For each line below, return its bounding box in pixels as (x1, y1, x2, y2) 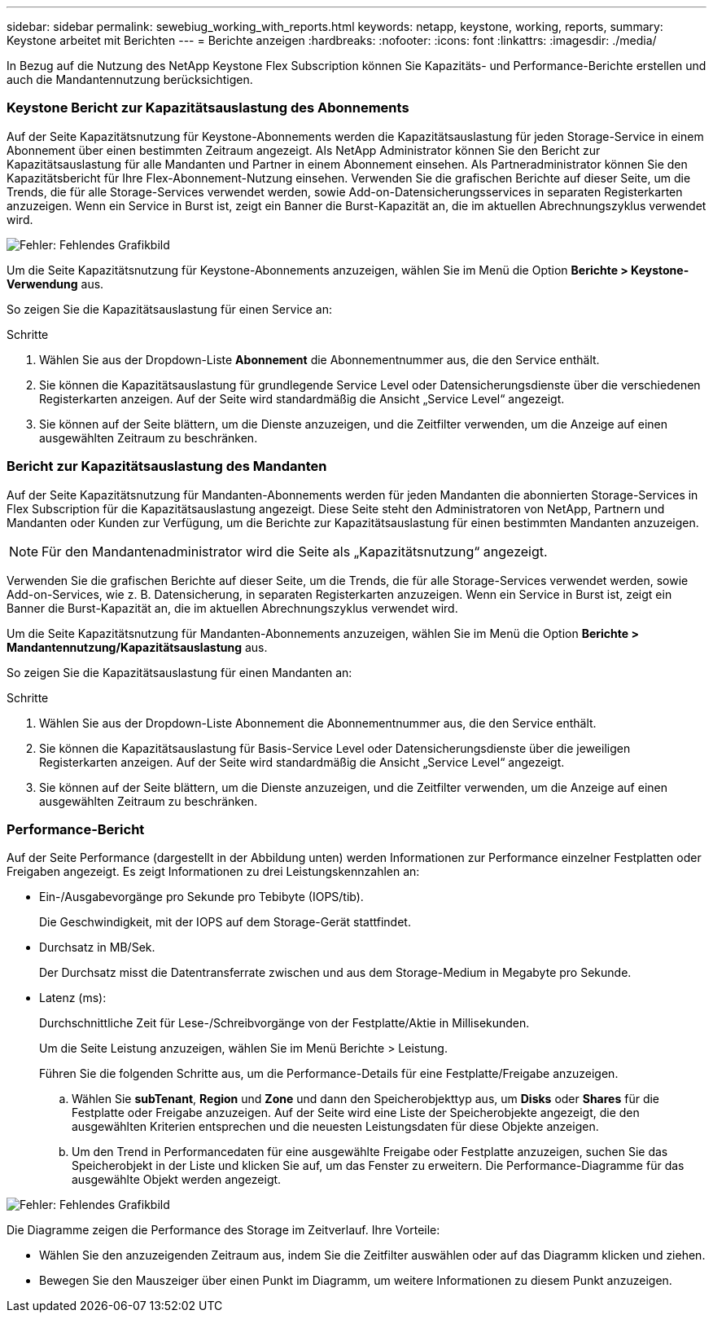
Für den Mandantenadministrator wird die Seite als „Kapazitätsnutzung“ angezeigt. (42, 543, 548, 560)
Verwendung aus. (7, 276, 104, 291)
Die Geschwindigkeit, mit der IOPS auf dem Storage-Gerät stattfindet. (39, 915, 411, 930)
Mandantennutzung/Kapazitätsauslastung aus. (7, 640, 268, 654)
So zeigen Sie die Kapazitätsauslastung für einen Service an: (7, 301, 333, 316)
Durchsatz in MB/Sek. (39, 940, 155, 955)
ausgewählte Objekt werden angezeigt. (72, 1172, 282, 1187)
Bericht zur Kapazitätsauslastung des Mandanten (7, 458, 327, 475)
